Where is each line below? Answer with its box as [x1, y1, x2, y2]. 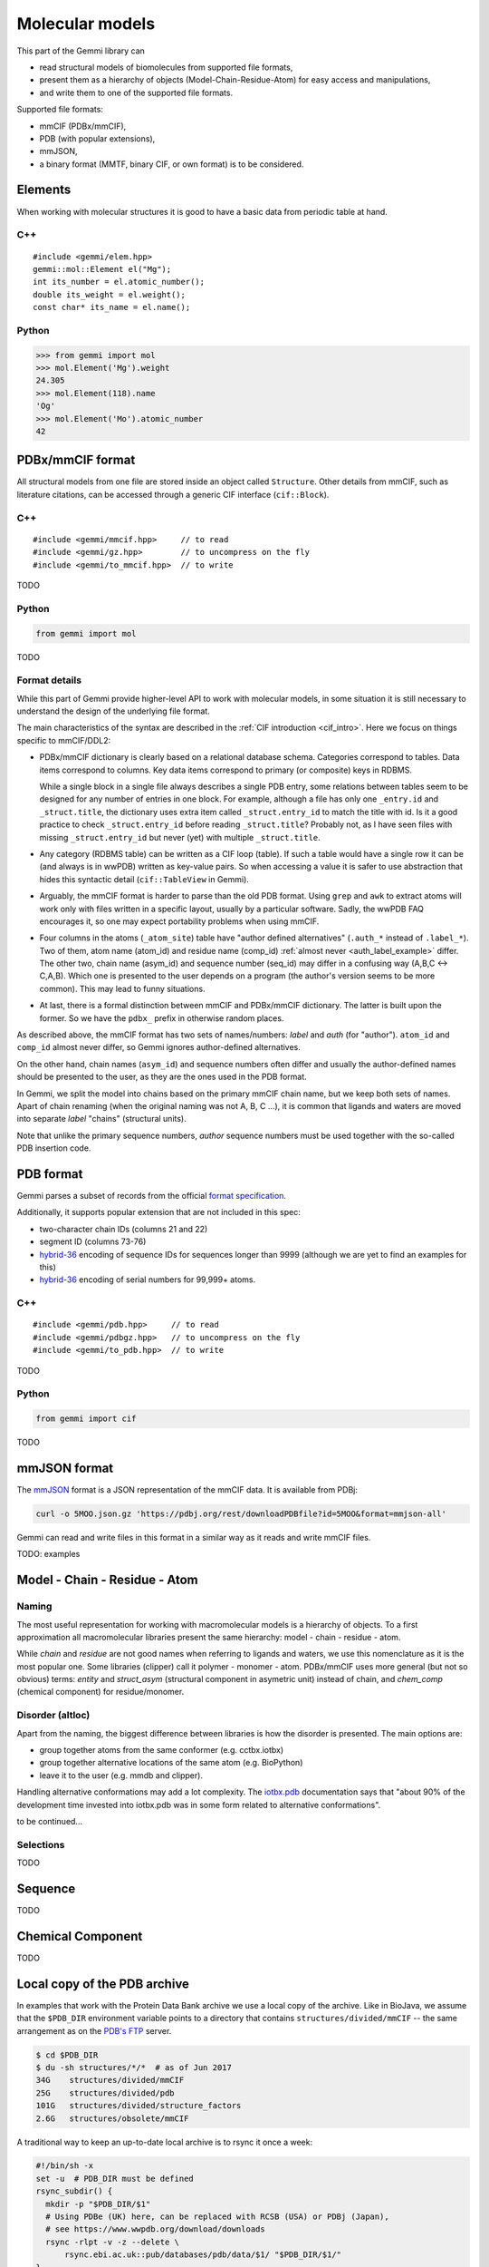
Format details [16, 674, 81, 686]
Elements [16, 182, 72, 198]
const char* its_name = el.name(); [33, 302, 191, 313]
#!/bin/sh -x [35, 2161, 94, 2171]
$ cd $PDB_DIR [35, 2049, 99, 2060]
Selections [16, 1838, 65, 1851]
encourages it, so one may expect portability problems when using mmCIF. [39, 916, 320, 927]
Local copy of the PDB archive [16, 1976, 190, 1991]
